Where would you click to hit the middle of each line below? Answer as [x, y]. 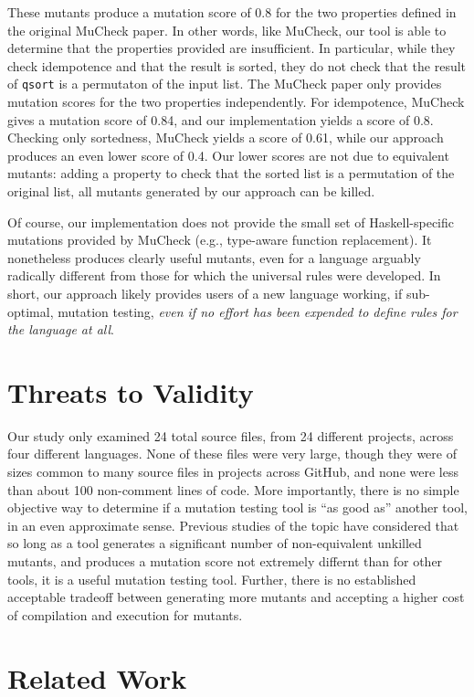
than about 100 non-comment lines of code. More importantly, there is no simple [233, 489]
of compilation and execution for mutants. [125, 614]
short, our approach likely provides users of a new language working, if [205, 293]
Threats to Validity [131, 391]
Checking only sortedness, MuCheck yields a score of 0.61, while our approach [226, 137]
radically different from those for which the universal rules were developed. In [224, 275]
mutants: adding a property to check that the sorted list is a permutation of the [231, 173]
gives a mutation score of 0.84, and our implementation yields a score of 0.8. [221, 119]
